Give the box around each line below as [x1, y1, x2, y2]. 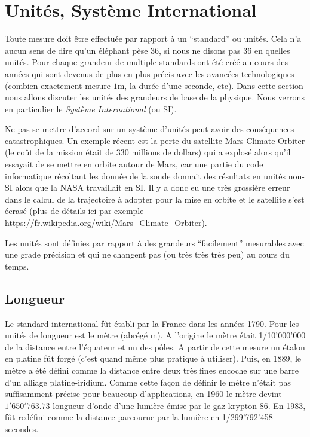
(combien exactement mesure [5, 79, 111, 91]
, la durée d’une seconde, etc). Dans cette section [124, 79, 303, 91]
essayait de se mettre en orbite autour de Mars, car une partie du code [5, 158, 263, 170]
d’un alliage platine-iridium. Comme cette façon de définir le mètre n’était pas [5, 375, 291, 388]
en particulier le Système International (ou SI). [5, 102, 177, 115]
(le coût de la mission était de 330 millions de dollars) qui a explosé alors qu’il [5, 146, 291, 158]
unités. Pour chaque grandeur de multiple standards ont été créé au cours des [5, 56, 288, 68]
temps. [5, 259, 29, 272]
